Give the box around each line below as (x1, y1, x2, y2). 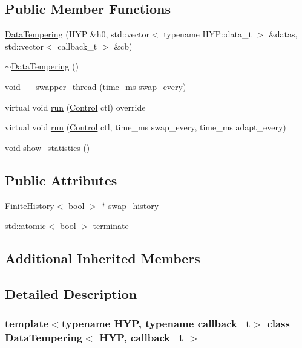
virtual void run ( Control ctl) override (5, 100, 146, 113)
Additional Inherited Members (5, 249, 200, 268)
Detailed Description (5, 284, 137, 303)
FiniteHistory (5, 199, 54, 211)
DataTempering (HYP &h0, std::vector (5, 28, 149, 40)
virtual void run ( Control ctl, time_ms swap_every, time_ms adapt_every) (5, 121, 286, 134)
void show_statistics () (5, 141, 90, 153)
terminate (93, 219, 129, 232)
